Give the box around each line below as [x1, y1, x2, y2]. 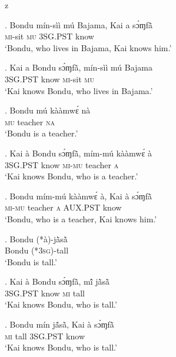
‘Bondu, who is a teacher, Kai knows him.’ [5, 212, 157, 225]
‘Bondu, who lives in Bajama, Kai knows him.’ [5, 41, 172, 54]
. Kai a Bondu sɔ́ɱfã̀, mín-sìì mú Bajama [5, 61, 152, 74]
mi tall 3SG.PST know [5, 329, 85, 342]
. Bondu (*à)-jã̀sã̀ [5, 232, 68, 245]
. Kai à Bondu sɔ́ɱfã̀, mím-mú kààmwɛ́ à [5, 146, 152, 159]
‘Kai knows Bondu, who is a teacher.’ [5, 170, 138, 182]
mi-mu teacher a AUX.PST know [5, 201, 122, 213]
